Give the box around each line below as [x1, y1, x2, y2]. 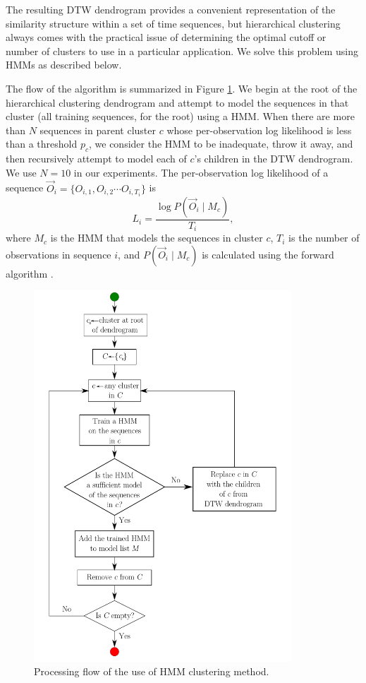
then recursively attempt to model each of [6, 151, 187, 166]
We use [6, 165, 37, 179]
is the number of [288, 230, 360, 245]
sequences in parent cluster [39, 122, 157, 137]
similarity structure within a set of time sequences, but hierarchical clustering [6, 16, 341, 30]
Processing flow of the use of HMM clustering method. [34, 664, 269, 679]
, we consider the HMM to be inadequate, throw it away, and [89, 136, 353, 151]
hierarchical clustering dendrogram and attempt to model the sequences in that [6, 95, 349, 109]
